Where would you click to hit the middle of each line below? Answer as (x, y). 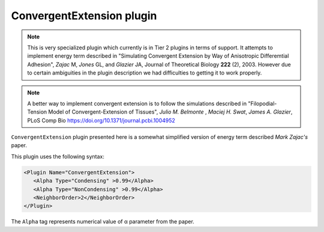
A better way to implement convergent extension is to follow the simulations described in (137, 103)
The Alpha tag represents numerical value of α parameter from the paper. (103, 222)
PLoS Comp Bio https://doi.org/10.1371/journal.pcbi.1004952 (101, 120)
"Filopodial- (262, 103)
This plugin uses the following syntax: (58, 156)
